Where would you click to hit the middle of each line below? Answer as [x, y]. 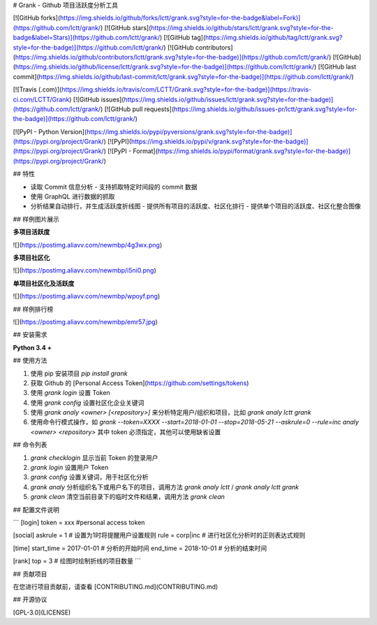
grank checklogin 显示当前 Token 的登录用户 [94, 457]
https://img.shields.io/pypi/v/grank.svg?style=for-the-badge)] [220, 142]
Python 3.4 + [32, 347]
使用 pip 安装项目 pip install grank [79, 373]
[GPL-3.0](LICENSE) [42, 612]
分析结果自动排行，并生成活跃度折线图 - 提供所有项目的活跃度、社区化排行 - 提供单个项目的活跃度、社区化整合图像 [195, 206]
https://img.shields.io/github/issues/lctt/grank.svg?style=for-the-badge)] [228, 99]
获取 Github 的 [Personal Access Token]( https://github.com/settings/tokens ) [140, 383]
